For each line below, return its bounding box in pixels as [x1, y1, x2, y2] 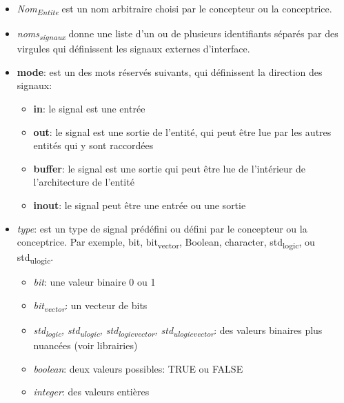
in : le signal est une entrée [33, 101, 145, 116]
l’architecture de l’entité [33, 175, 134, 189]
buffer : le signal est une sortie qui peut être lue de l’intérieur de [33, 161, 305, 175]
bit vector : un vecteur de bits [33, 298, 148, 314]
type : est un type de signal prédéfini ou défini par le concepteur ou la [17, 221, 307, 235]
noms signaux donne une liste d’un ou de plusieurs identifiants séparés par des [17, 26, 338, 42]
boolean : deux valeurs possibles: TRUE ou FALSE [33, 361, 243, 375]
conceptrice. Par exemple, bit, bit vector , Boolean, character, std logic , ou [17, 235, 315, 250]
